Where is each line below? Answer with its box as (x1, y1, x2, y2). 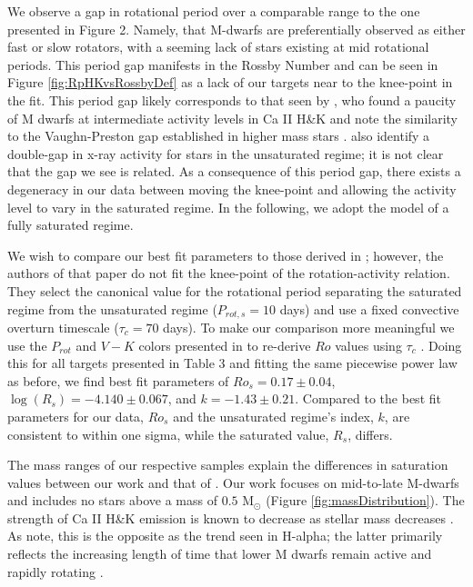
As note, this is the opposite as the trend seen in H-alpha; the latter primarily (7, 526, 443, 545)
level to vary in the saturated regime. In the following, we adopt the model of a (7, 197, 449, 216)
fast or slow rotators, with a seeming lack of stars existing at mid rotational (7, 37, 429, 56)
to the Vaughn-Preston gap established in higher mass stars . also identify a (7, 126, 430, 145)
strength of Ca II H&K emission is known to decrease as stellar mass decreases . (7, 508, 454, 527)
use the (7, 335, 47, 354)
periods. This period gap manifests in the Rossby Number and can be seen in (7, 55, 438, 74)
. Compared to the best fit (295, 389, 441, 408)
